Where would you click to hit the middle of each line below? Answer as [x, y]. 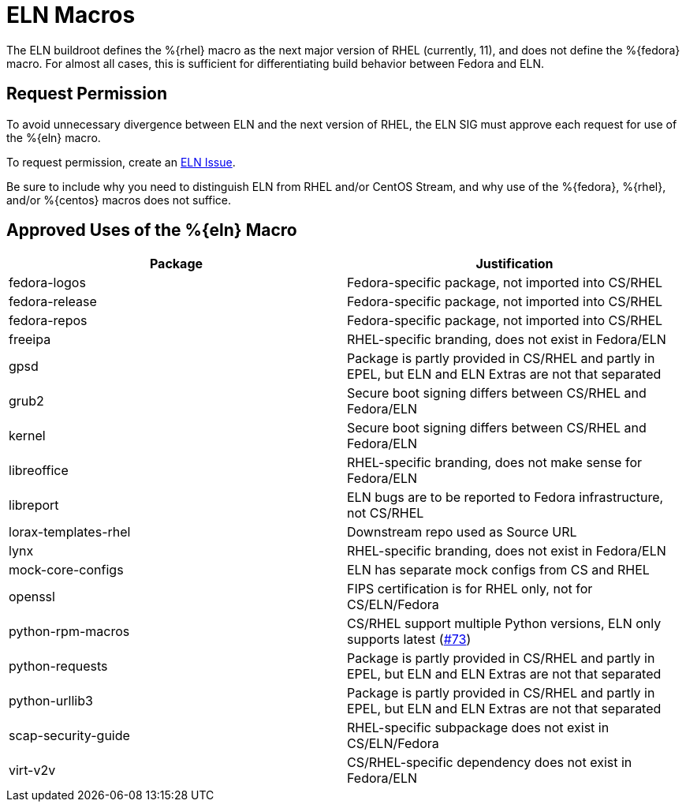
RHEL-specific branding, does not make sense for [494, 463]
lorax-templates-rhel [70, 532]
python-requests [58, 666]
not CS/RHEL [386, 513]
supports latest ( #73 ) [409, 640]
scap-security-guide [69, 736]
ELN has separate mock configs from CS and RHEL [498, 570]
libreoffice [39, 471]
